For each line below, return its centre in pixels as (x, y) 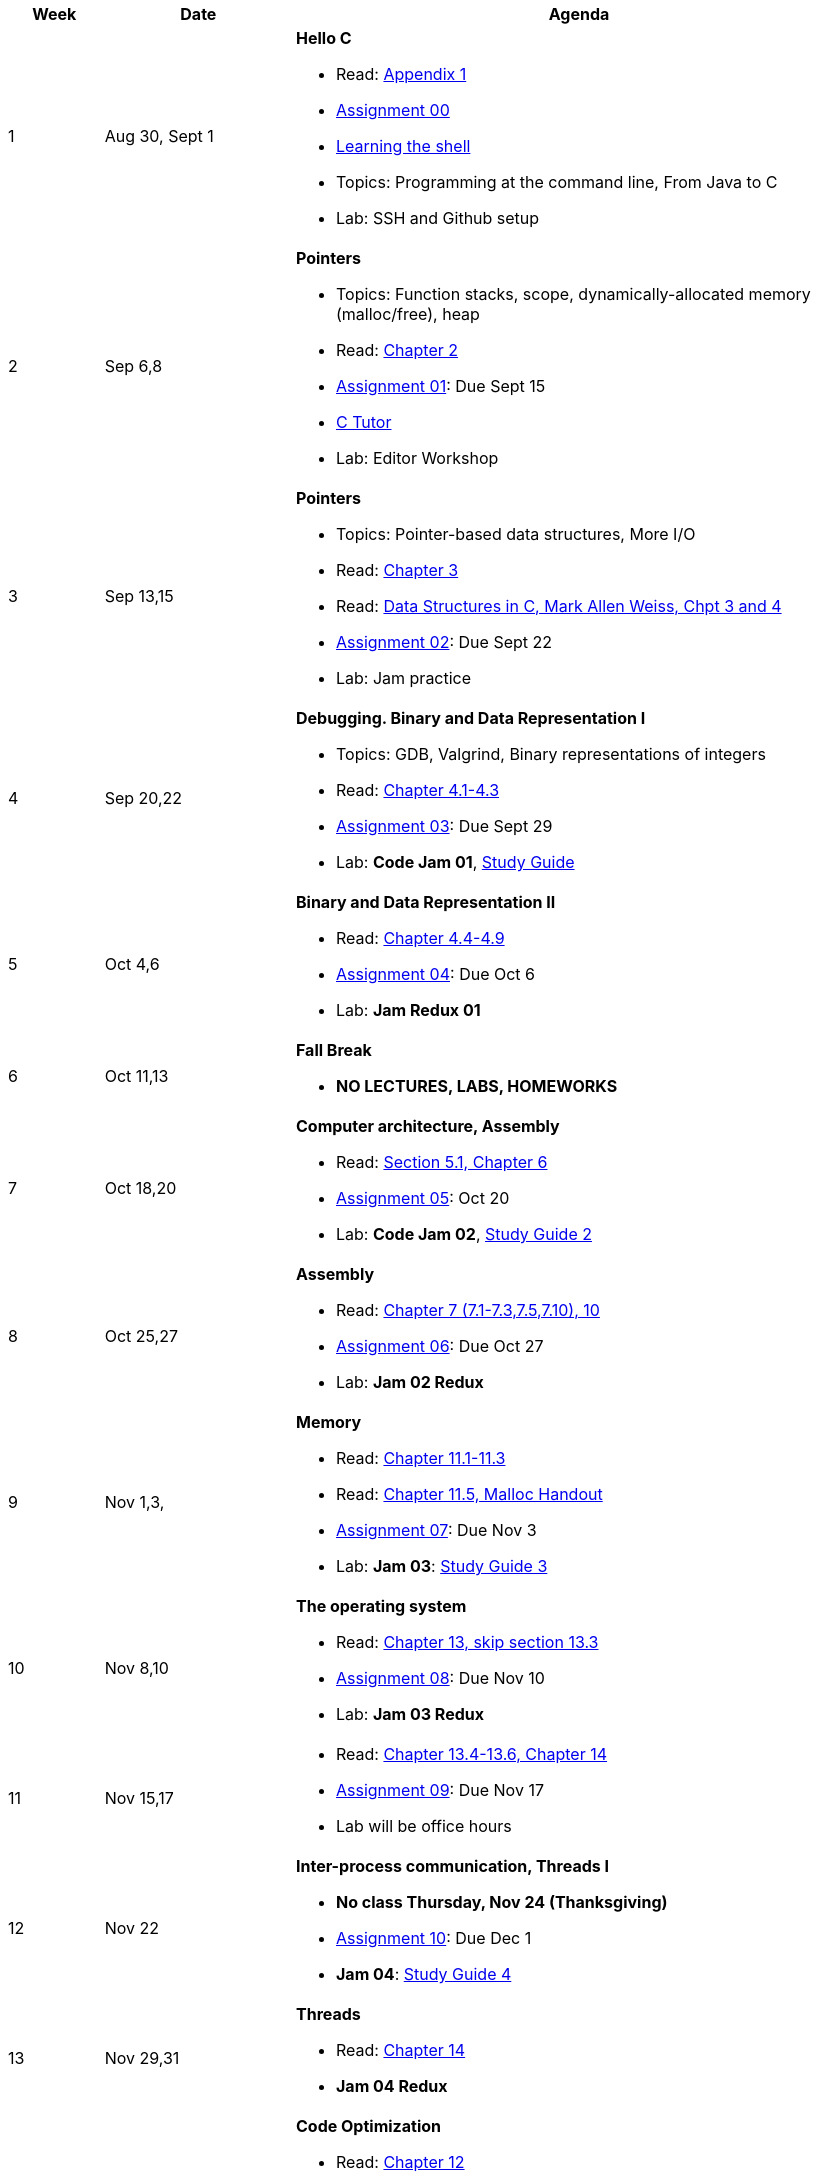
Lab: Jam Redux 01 (408, 1010)
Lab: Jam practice (403, 678)
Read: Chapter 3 (397, 570)
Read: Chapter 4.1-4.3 (417, 790)
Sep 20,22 (143, 798)
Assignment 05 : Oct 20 (422, 1198)
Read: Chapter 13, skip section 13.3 (467, 1642)
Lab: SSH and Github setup (437, 218)
